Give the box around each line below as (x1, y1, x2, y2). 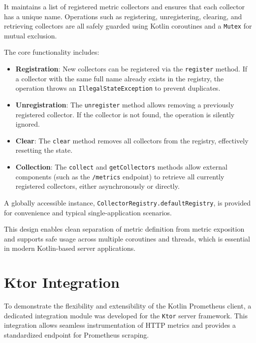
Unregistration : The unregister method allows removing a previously (15, 99, 234, 109)
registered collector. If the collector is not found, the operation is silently (15, 109, 235, 119)
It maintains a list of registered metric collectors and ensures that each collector (4, 1, 245, 11)
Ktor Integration (4, 272, 120, 292)
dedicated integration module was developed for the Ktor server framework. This (4, 310, 248, 320)
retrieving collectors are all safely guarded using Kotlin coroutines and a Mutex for (4, 21, 252, 31)
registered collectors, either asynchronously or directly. (15, 181, 180, 191)
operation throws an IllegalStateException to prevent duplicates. (15, 83, 221, 93)
